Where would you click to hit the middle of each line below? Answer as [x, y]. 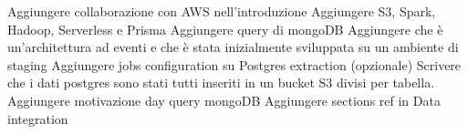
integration [38, 118]
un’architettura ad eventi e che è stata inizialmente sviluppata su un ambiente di [233, 47]
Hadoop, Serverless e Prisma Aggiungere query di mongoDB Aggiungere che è [225, 29]
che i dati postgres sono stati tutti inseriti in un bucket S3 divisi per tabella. [221, 82]
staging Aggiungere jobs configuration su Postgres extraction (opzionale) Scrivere [234, 64]
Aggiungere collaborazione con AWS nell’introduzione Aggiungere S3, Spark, [222, 11]
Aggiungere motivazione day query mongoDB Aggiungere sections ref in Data [224, 100]
